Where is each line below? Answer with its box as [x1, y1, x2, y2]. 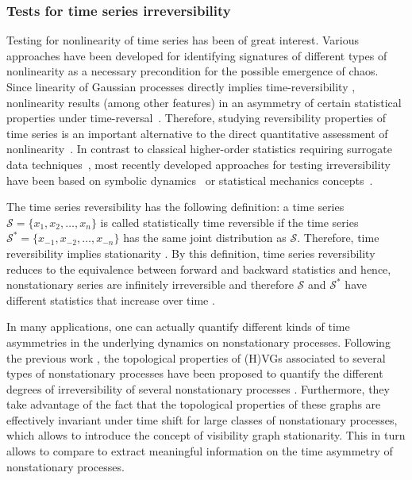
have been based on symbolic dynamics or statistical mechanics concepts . [6, 171, 373, 188]
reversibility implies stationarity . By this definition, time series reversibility [6, 244, 375, 261]
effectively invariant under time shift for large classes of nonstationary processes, [6, 411, 398, 428]
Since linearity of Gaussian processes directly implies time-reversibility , [6, 79, 356, 94]
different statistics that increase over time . [6, 291, 215, 308]
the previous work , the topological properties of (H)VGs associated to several [6, 349, 386, 366]
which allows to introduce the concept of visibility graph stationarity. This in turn [6, 427, 406, 444]
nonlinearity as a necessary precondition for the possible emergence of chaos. [6, 63, 379, 79]
